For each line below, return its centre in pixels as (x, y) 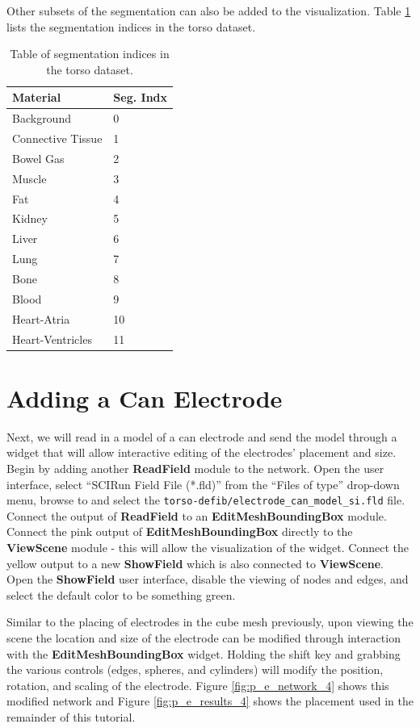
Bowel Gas (38, 158)
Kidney (30, 218)
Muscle (29, 178)
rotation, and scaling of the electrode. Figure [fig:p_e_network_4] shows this (198, 685)
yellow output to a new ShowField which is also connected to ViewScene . (195, 563)
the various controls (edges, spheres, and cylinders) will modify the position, (195, 669)
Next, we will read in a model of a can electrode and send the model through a (202, 436)
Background (42, 118)
